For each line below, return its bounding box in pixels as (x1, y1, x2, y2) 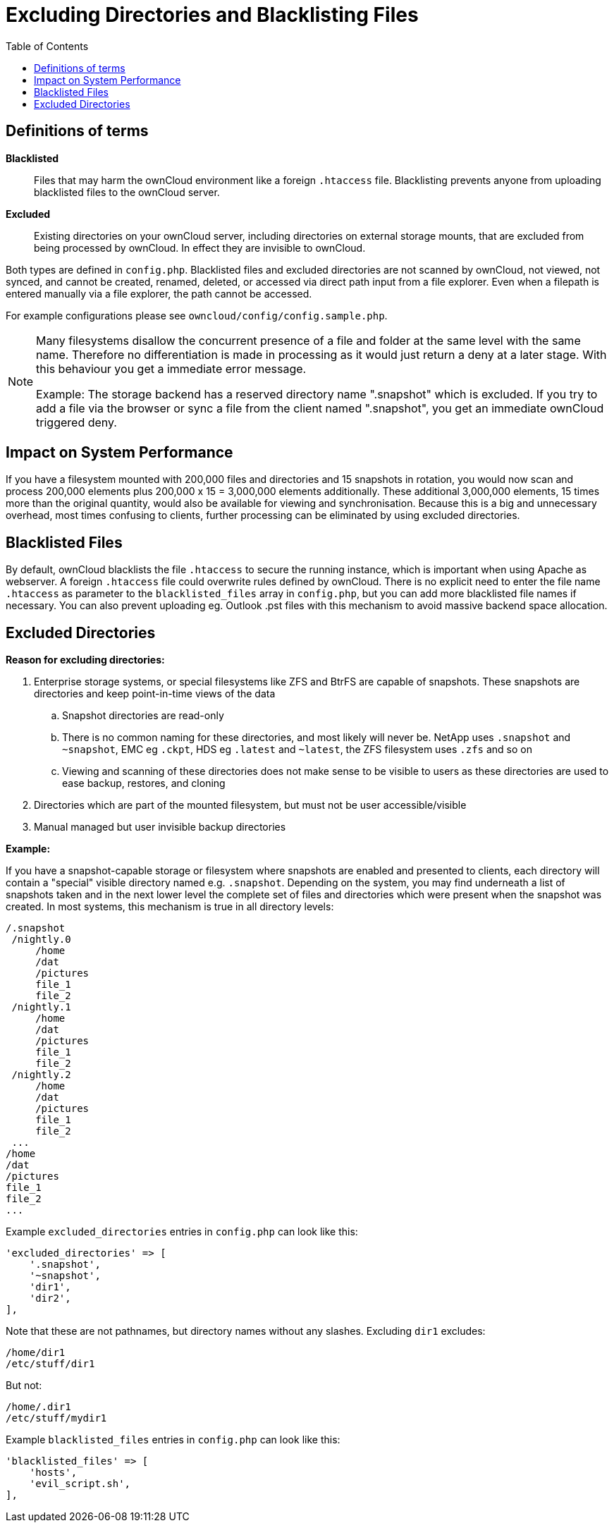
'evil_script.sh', (29, 1478, 131, 1490)
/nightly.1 (11, 1001, 71, 1013)
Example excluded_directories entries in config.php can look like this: (6, 1226, 358, 1238)
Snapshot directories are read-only (62, 709, 224, 722)
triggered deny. (36, 415, 117, 429)
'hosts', (29, 1467, 78, 1479)
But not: (6, 1379, 42, 1392)
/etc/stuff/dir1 (6, 1358, 95, 1370)
